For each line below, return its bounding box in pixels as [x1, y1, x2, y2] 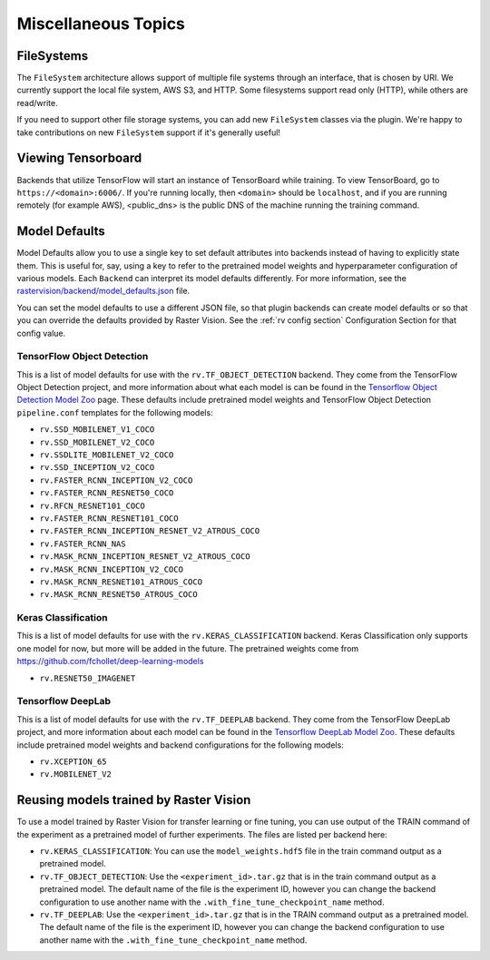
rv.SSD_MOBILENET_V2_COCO [39, 436, 155, 447]
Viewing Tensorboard [16, 151, 142, 166]
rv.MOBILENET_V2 [39, 769, 113, 779]
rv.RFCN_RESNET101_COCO [39, 500, 145, 511]
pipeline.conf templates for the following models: [16, 407, 213, 417]
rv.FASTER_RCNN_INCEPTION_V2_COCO [39, 475, 193, 485]
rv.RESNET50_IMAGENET [39, 672, 136, 683]
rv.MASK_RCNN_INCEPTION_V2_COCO [39, 563, 183, 574]
